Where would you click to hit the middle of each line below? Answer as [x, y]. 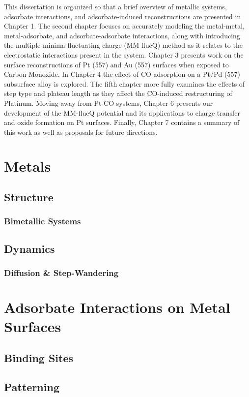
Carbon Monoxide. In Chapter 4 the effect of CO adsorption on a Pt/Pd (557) [122, 74]
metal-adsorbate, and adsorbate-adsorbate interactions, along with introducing [122, 35]
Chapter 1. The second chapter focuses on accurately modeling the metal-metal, [124, 26]
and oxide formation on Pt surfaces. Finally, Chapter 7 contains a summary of [122, 122]
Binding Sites [39, 357]
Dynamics [29, 248]
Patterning [32, 386]
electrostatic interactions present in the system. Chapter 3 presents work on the [124, 54]
